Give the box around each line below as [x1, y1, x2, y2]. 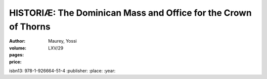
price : [9, 59, 22, 65]
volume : [9, 45, 27, 51]
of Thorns [9, 21, 50, 32]
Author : [9, 38, 26, 44]
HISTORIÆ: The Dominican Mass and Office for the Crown [9, 7, 252, 18]
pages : [9, 52, 24, 58]
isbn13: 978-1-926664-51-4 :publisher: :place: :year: [9, 68, 116, 74]
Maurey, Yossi [48, 38, 77, 44]
